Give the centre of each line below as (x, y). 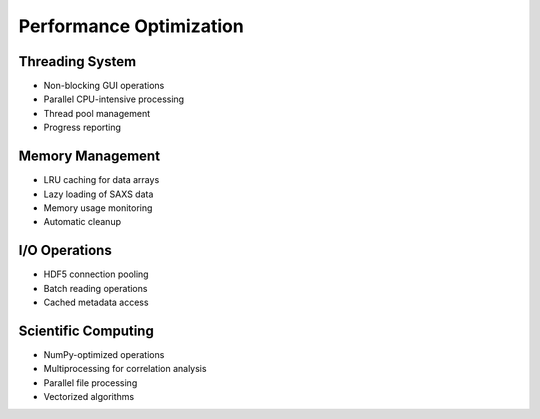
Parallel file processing (90, 382)
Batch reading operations (95, 288)
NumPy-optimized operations (104, 354)
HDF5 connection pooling (96, 274)
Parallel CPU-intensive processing (114, 99)
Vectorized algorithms (89, 397)
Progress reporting (82, 127)
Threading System (77, 61)
